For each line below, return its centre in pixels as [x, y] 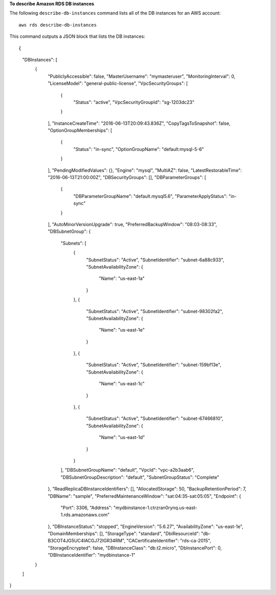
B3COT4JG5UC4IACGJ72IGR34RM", [86, 541]
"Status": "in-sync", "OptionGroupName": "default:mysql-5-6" [139, 149]
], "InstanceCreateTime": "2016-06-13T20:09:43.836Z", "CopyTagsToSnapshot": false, [139, 123]
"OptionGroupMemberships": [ [80, 130]
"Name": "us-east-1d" [122, 437]
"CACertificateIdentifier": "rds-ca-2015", [169, 541]
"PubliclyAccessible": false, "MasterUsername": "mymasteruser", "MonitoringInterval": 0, [142, 76]
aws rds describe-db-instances [58, 25]
